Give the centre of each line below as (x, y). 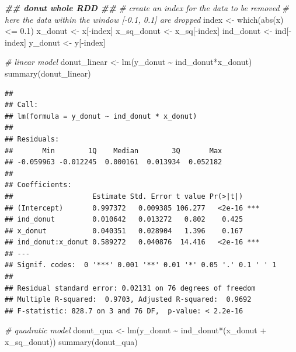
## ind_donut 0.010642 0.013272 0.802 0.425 (124, 220)
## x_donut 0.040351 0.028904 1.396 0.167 (124, 231)
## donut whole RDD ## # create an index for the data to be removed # (147, 8)
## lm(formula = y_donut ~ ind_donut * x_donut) (101, 116)
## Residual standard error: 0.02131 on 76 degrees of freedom (130, 288)
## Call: (22, 105)
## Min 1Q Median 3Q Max (114, 151)
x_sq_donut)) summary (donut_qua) (71, 342)
